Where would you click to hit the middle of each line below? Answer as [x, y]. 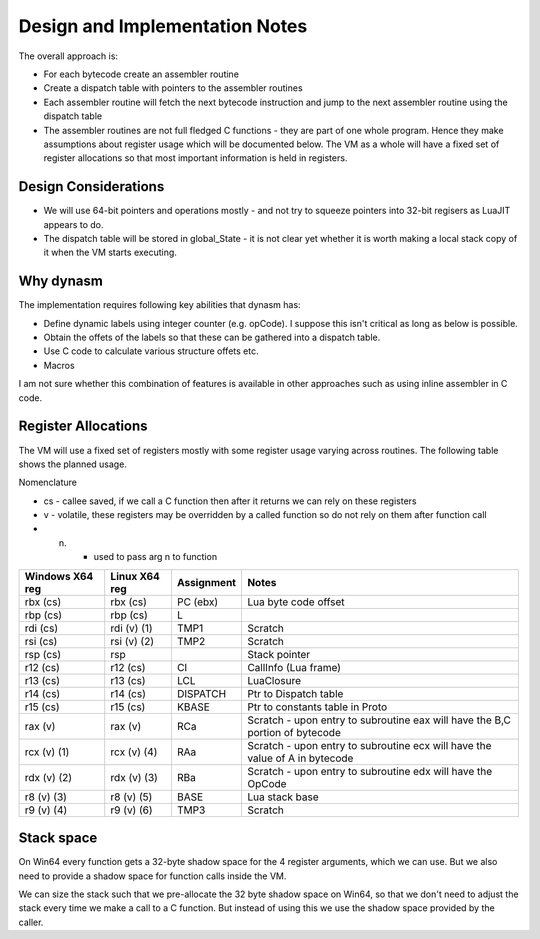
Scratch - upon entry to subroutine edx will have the [369, 771]
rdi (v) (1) [132, 628]
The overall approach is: [68, 56]
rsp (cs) [43, 654]
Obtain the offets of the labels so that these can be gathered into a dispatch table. [212, 337]
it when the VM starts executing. [110, 252]
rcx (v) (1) [47, 752]
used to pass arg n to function [155, 557]
